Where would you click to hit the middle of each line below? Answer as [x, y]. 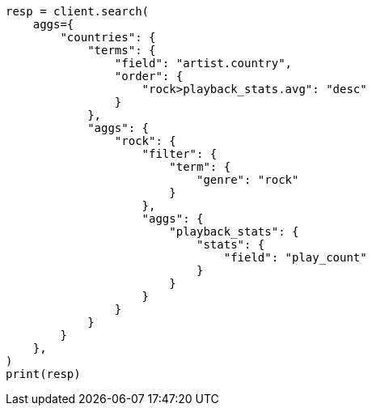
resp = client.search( [78, 11]
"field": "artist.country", [203, 63]
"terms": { [122, 50]
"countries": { [108, 37]
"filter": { [180, 154]
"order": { [149, 76]
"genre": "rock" [248, 180]
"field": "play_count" [295, 257]
